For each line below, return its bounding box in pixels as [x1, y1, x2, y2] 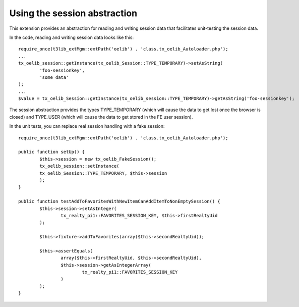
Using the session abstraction [9, 8, 138, 19]
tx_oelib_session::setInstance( [39, 163, 119, 169]
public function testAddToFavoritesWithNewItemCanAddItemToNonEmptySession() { [18, 198, 220, 204]
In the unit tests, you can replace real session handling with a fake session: [9, 123, 165, 129]
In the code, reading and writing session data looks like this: [9, 34, 134, 40]
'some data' [39, 74, 69, 80]
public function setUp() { [18, 149, 85, 155]
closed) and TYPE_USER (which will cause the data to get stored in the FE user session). [9, 114, 193, 120]
